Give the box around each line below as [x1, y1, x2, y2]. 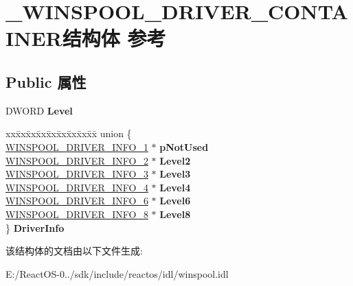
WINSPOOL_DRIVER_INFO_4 [5, 180, 148, 194]
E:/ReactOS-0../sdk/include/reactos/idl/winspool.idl [5, 266, 229, 281]
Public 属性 [5, 71, 87, 92]
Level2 [159, 153, 191, 167]
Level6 [159, 193, 191, 208]
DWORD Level [5, 103, 73, 117]
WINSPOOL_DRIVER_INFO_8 [5, 206, 148, 221]
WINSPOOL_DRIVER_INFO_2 [5, 153, 148, 167]
